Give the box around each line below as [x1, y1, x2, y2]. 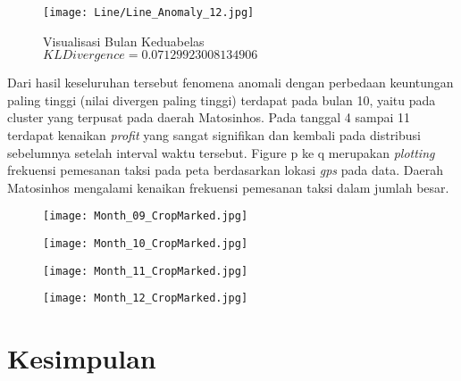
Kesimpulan [7, 340, 156, 377]
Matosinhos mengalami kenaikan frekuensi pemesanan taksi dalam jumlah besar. [7, 178, 449, 196]
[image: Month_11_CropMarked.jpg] [43, 264, 248, 277]
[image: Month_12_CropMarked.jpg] [43, 292, 248, 305]
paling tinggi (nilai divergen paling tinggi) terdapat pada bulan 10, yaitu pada [7, 90, 436, 109]
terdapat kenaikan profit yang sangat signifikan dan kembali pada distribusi [7, 126, 421, 145]
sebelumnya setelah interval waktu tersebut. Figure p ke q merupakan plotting [7, 143, 435, 162]
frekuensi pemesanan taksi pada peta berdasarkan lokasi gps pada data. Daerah [7, 161, 443, 179]
